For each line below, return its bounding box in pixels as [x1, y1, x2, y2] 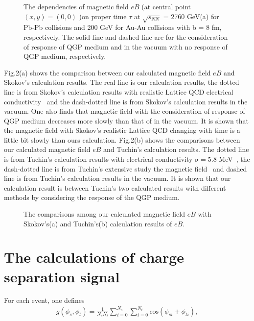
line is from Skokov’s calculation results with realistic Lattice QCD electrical [4, 86, 233, 97]
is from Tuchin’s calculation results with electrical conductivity [4, 154, 193, 164]
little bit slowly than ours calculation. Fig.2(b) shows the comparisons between [4, 134, 240, 145]
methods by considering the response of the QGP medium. [4, 192, 180, 202]
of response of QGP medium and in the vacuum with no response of [23, 41, 228, 51]
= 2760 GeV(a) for [163, 11, 219, 21]
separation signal [4, 266, 120, 286]
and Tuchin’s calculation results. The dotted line [103, 144, 249, 154]
